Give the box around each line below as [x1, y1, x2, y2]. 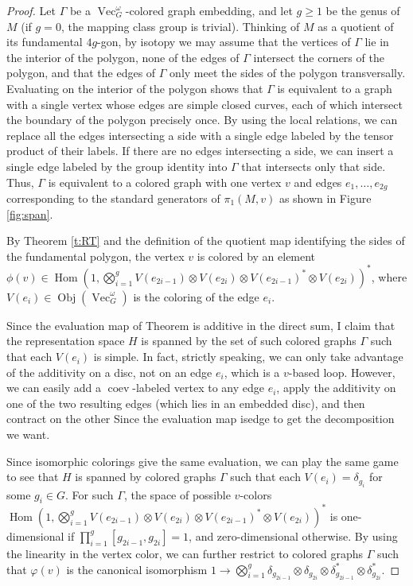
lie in [364, 33, 389, 50]
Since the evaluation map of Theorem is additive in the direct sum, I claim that [6, 316, 395, 333]
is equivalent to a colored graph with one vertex [48, 173, 282, 190]
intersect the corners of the [253, 49, 384, 65]
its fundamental [6, 33, 83, 50]
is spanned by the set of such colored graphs [141, 332, 357, 349]
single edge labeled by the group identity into [6, 157, 228, 174]
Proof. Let [6, 2, 56, 18]
